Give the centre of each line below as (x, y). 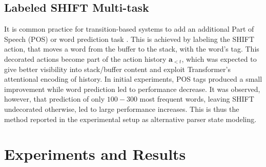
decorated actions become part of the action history (85, 58)
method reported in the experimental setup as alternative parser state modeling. (130, 119)
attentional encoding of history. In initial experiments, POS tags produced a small (133, 79)
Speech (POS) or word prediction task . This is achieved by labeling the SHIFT (129, 39)
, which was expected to (219, 58)
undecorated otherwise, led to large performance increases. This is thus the (122, 109)
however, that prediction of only (55, 99)
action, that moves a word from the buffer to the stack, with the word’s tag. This (132, 49)
